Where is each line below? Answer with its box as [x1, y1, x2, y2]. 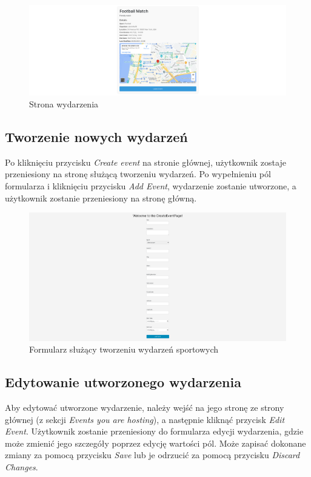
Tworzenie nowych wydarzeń [5, 127, 188, 146]
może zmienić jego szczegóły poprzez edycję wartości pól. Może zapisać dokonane [5, 436, 306, 449]
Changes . [5, 460, 38, 473]
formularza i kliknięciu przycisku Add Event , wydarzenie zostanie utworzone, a [5, 180, 296, 192]
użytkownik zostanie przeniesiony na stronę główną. [5, 191, 197, 204]
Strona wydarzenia [29, 98, 99, 110]
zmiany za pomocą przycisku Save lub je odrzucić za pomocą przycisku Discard [5, 448, 300, 461]
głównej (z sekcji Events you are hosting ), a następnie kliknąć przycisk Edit [5, 413, 285, 425]
